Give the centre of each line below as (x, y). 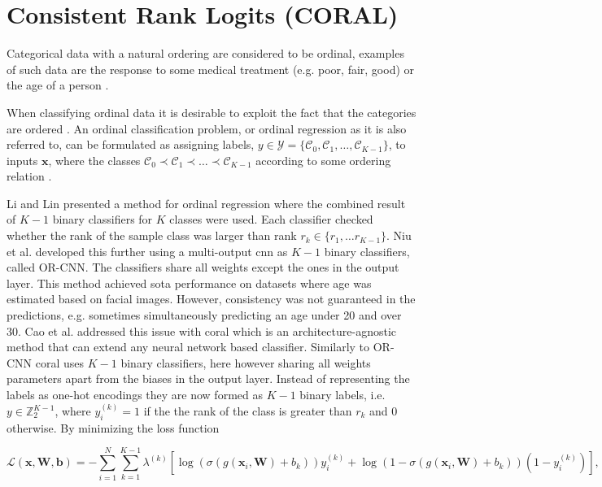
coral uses (60, 362)
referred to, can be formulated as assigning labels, (131, 144)
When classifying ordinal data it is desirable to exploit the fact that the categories (212, 112)
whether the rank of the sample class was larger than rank (152, 235)
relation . (29, 176)
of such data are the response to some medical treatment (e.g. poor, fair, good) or (211, 69)
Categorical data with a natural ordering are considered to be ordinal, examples (205, 53)
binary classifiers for (103, 219)
